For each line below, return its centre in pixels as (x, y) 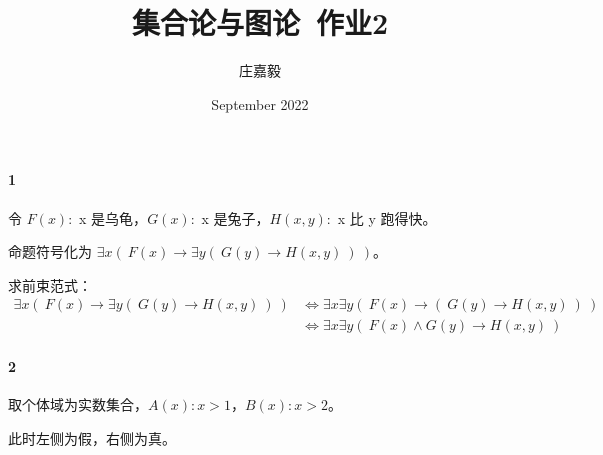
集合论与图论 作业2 (260, 22)
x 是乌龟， (113, 217)
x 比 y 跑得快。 (387, 217)
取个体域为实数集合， (78, 404)
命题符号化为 (50, 251)
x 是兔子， (235, 217)
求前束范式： (50, 284)
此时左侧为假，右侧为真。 (92, 437)
